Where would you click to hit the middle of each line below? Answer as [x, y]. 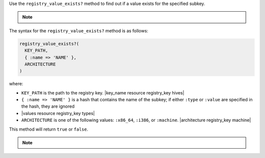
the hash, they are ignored [48, 106]
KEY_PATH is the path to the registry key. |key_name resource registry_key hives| [103, 92]
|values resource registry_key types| [58, 113]
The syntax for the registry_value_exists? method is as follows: [79, 31]
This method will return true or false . [49, 129]
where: [16, 84]
